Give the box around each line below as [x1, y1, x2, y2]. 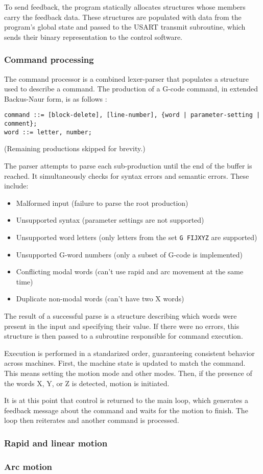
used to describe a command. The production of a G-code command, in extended [4, 83, 258, 94]
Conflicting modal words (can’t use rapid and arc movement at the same [16, 266, 244, 277]
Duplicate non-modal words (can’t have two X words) [16, 293, 184, 304]
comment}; [4, 120, 37, 128]
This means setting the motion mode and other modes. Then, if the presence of [4, 367, 252, 378]
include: [4, 180, 29, 191]
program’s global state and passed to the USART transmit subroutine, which [4, 21, 246, 32]
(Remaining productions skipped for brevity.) [4, 143, 146, 154]
